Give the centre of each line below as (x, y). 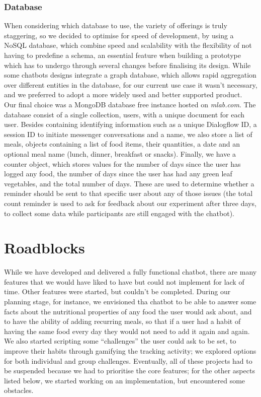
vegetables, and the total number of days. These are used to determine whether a (129, 183)
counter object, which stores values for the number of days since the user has (122, 163)
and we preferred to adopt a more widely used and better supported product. (123, 94)
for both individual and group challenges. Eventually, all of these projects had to (128, 360)
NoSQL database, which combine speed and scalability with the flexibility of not (128, 45)
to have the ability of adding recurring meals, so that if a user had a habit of (122, 321)
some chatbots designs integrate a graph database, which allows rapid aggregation (130, 75)
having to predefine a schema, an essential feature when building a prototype (122, 55)
